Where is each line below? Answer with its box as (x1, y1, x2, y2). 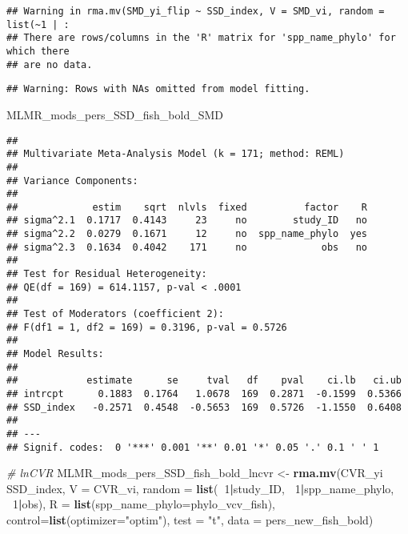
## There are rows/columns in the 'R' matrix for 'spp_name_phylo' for (6, 32, 396, 44)
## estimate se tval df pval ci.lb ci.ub (6, 375, 402, 387)
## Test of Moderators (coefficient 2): (6, 308, 225, 320)
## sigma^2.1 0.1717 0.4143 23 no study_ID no (6, 215, 368, 227)
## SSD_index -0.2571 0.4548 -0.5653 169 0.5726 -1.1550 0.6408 (6, 401, 402, 413)
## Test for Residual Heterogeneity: (6, 268, 207, 280)
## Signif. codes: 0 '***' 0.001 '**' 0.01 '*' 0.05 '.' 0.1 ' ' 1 (6, 441, 379, 453)
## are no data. (6, 58, 93, 70)
